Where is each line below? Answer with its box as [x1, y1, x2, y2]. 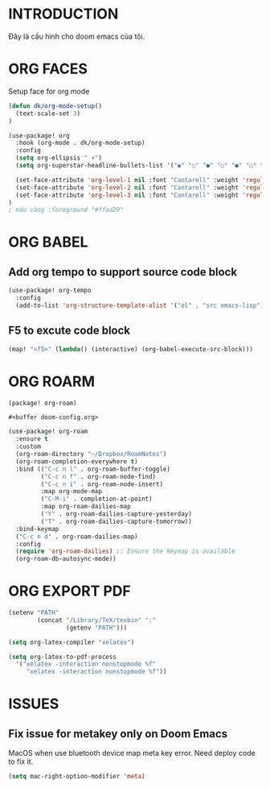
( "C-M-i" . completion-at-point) [40, 495, 153, 504]
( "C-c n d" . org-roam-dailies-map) [15, 533, 138, 541]
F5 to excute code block [8, 324, 131, 338]
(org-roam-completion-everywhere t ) [15, 457, 138, 466]
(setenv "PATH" [8, 609, 59, 617]
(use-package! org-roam [8, 428, 88, 436]
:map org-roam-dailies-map [40, 503, 131, 511]
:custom [15, 442, 42, 451]
